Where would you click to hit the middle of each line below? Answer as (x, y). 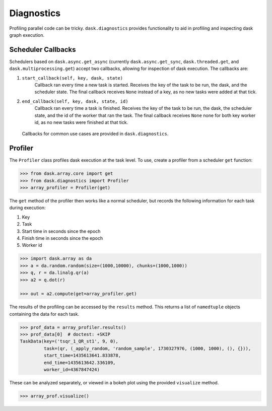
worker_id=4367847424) (72, 369)
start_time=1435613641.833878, (82, 356)
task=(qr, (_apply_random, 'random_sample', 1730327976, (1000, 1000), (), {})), (147, 348)
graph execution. (27, 35)
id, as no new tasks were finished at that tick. (81, 122)
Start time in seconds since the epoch (61, 231)
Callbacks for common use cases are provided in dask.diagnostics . (95, 134)
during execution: (27, 208)
